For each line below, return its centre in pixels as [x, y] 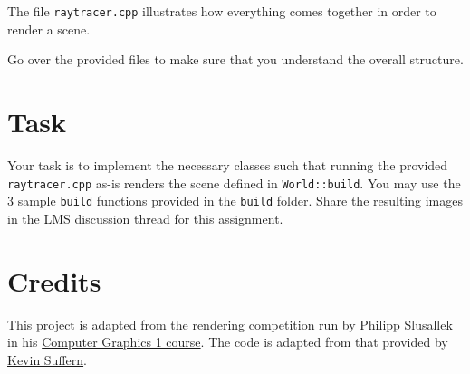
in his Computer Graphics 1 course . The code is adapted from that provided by [228, 342]
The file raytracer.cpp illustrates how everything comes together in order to [222, 11]
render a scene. [49, 29]
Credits [54, 280]
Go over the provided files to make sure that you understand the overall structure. [235, 59]
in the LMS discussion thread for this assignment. [145, 218]
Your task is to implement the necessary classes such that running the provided [228, 164]
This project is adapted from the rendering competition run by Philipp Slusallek [230, 324]
